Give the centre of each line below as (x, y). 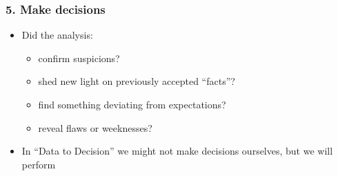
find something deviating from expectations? (132, 104)
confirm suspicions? (79, 58)
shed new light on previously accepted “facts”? (137, 81)
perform (39, 164)
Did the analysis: (57, 35)
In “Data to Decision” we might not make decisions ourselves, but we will (177, 151)
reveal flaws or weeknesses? (95, 127)
